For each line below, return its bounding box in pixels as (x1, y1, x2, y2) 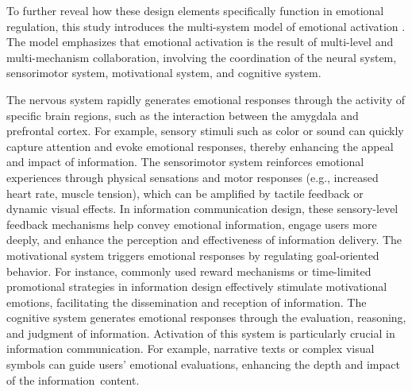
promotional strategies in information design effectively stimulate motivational (6, 278, 387, 295)
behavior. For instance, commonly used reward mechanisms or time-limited (6, 262, 372, 279)
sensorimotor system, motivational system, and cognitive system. (6, 64, 322, 81)
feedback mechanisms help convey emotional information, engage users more (6, 215, 377, 232)
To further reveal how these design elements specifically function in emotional (6, 2, 384, 18)
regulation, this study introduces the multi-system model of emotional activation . (6, 17, 406, 34)
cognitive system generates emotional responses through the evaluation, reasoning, (6, 309, 406, 326)
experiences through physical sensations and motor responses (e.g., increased (6, 168, 379, 185)
